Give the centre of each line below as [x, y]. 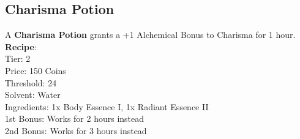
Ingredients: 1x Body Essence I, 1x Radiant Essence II [107, 106]
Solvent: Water [33, 95]
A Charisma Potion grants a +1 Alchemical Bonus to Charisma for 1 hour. [150, 35]
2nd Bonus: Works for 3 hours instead [76, 130]
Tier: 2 [18, 58]
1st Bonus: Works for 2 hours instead [75, 118]
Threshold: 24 [31, 82]
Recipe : [21, 46]
